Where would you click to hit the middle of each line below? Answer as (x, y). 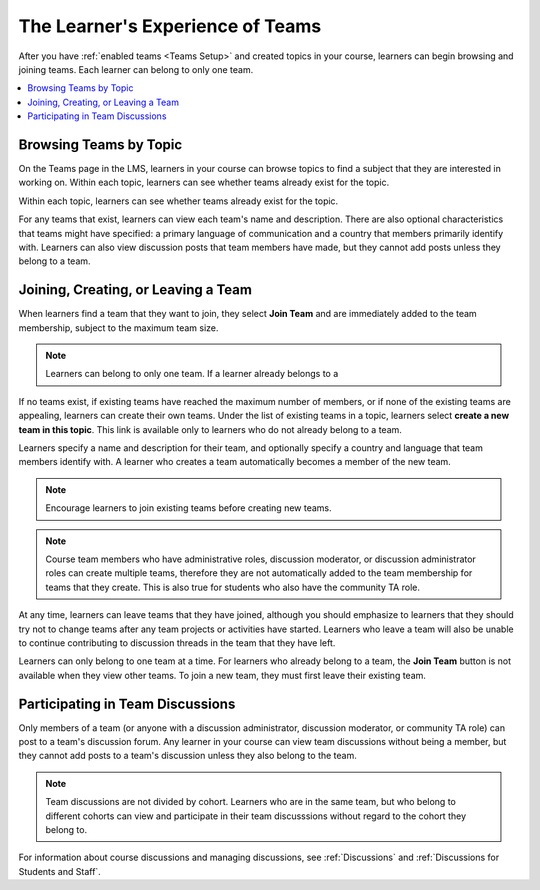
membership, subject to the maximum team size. (118, 327)
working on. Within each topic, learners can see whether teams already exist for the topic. (204, 182)
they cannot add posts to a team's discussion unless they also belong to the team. (187, 756)
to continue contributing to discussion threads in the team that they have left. (177, 642)
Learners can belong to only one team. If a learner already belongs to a (192, 374)
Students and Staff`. (60, 871)
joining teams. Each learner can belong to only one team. (136, 69)
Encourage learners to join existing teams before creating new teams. (188, 508)
